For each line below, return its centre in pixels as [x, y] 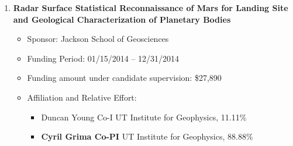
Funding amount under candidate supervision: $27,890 [124, 78]
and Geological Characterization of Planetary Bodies [122, 19]
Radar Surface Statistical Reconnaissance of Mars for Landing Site [151, 8]
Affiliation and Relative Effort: [82, 97]
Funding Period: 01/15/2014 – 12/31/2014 [103, 58]
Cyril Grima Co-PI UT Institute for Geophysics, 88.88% [147, 136]
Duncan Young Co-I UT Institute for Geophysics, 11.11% [144, 117]
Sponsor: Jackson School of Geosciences [98, 39]
